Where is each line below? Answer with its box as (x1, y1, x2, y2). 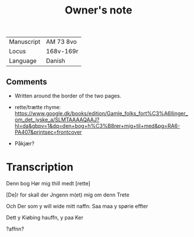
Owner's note (64, 4, 132, 17)
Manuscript (9, 38, 41, 46)
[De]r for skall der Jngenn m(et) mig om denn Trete (6, 191, 130, 198)
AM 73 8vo (46, 38, 77, 46)
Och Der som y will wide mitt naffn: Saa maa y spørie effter (6, 202, 148, 209)
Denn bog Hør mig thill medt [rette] (6, 180, 91, 187)
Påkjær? (14, 140, 35, 147)
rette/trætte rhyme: (14, 104, 61, 110)
